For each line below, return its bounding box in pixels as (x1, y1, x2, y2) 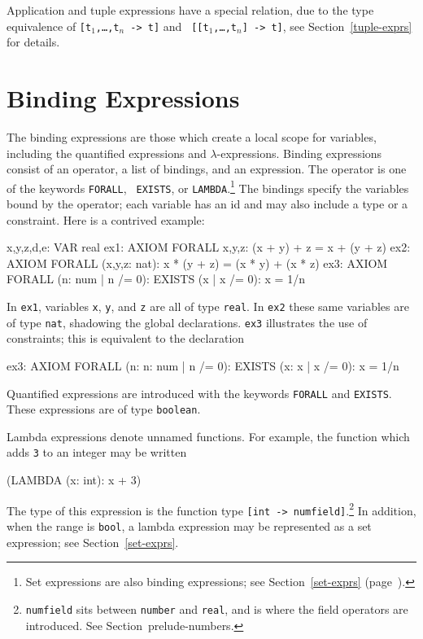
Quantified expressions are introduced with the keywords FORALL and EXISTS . (7, 384, 392, 401)
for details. (7, 33, 60, 50)
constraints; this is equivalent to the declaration (7, 330, 245, 347)
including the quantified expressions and (7, 144, 207, 161)
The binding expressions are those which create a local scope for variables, (7, 128, 377, 145)
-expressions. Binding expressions (216, 144, 382, 161)
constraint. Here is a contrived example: (7, 211, 205, 228)
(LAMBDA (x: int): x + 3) (7, 471, 142, 488)
